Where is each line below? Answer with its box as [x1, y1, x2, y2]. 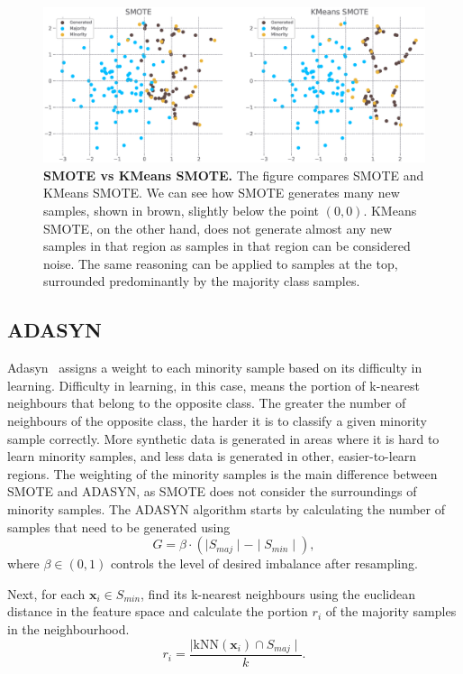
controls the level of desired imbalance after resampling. [110, 554, 418, 573]
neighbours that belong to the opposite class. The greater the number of [7, 393, 406, 412]
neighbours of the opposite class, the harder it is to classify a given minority [7, 411, 427, 429]
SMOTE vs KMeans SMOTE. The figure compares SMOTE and [43, 165, 424, 184]
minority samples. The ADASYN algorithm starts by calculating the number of [7, 499, 445, 518]
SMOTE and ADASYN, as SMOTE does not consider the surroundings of [7, 482, 417, 501]
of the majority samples [325, 602, 457, 621]
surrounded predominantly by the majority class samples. [43, 272, 360, 291]
